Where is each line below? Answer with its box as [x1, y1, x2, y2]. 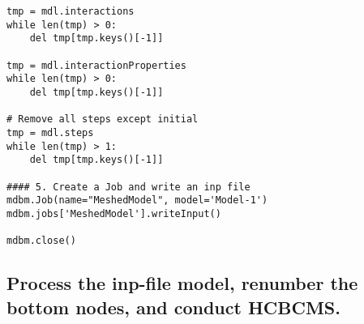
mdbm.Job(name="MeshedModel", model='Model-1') [6, 194, 268, 207]
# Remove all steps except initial [6, 113, 199, 126]
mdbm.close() [6, 235, 76, 247]
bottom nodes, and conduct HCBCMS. [6, 294, 340, 319]
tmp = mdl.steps [6, 126, 94, 139]
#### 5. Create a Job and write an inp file [6, 181, 251, 193]
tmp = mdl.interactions [6, 6, 135, 17]
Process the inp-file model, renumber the [6, 271, 358, 296]
